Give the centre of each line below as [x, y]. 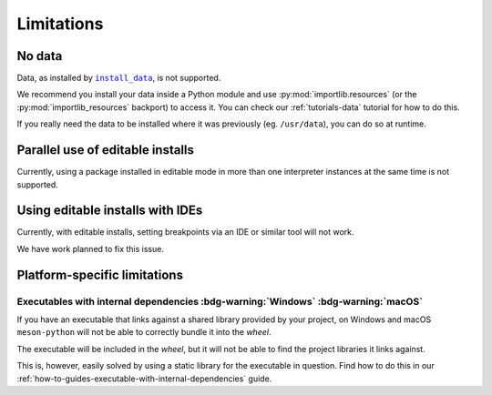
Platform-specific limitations [100, 274]
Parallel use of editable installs [106, 150]
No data [40, 56]
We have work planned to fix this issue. [90, 248]
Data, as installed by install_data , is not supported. [119, 78]
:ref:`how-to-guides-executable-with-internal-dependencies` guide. [144, 379]
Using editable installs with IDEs [110, 211]
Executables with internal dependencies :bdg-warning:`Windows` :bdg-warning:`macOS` [220, 301]
